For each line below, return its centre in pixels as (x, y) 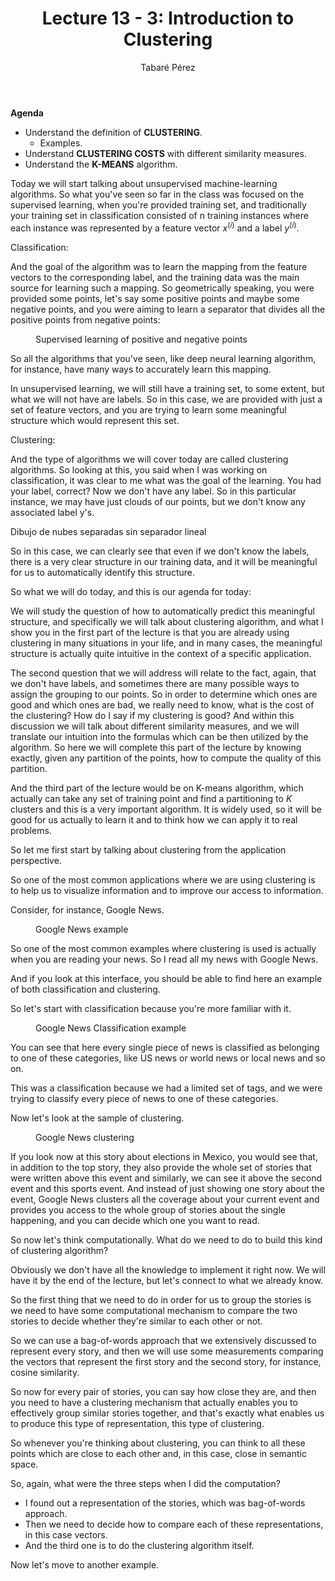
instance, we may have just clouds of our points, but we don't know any (158, 501)
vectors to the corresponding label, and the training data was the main (155, 277)
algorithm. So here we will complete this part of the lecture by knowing (156, 747)
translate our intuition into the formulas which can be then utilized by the (159, 736)
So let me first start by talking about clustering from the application (148, 849)
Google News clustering (85, 1137)
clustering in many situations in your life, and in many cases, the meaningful (166, 643)
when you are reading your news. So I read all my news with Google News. (164, 959)
